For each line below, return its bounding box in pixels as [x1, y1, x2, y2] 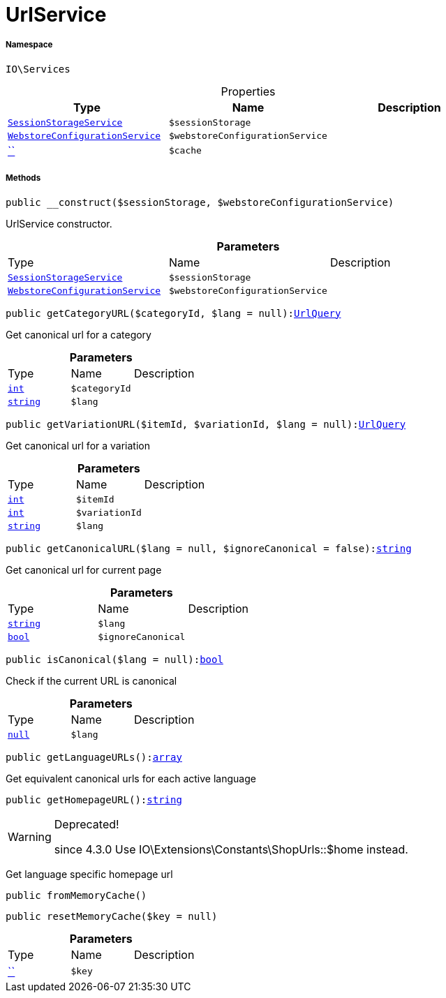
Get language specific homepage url [6, 867, 173, 880]
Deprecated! [54, 817, 119, 831]
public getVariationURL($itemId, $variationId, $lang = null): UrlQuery [6, 418, 406, 430]
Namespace [6, 40, 53, 50]
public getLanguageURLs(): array [6, 751, 182, 763]
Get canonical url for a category [6, 328, 151, 341]
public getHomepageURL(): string [6, 794, 182, 805]
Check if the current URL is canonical [6, 674, 177, 687]
